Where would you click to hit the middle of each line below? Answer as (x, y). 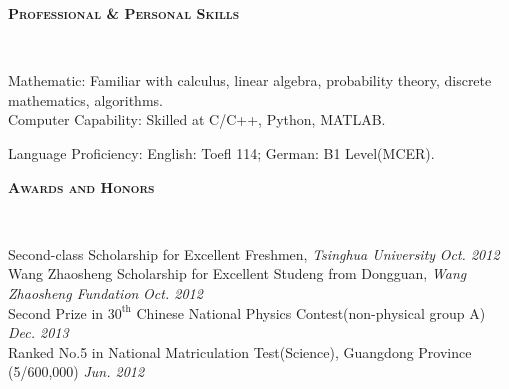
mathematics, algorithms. (85, 99)
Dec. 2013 (38, 332)
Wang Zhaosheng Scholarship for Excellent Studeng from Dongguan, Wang (237, 273)
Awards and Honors (81, 186)
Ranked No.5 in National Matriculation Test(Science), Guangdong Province (240, 351)
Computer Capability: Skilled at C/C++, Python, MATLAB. (197, 119)
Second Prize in (56, 312)
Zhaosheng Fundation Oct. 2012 (105, 292)
